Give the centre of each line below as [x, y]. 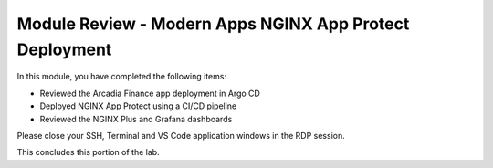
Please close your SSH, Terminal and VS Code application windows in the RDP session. [181, 135]
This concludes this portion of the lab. [88, 152]
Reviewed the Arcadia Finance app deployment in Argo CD [150, 93]
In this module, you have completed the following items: [122, 77]
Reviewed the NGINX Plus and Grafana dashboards [136, 119]
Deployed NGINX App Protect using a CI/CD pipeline [138, 106]
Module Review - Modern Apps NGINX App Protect [213, 24]
